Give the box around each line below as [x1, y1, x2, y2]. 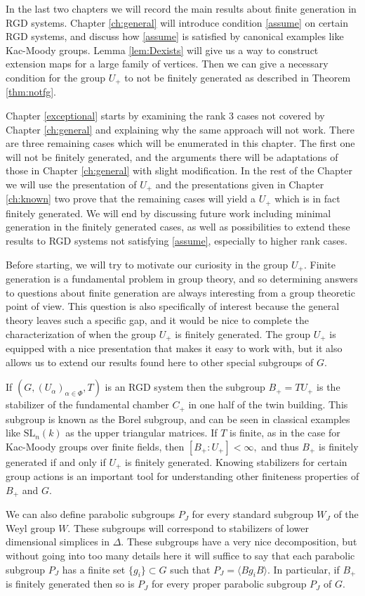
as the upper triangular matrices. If [65, 425, 218, 440]
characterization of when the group [6, 326, 157, 341]
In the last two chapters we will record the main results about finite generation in [6, 1, 357, 15]
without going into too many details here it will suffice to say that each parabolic [6, 548, 355, 563]
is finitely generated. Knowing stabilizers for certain [125, 454, 347, 469]
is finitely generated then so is [6, 576, 135, 591]
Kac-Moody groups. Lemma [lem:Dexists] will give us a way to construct [6, 42, 319, 57]
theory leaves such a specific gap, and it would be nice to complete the [6, 312, 309, 327]
